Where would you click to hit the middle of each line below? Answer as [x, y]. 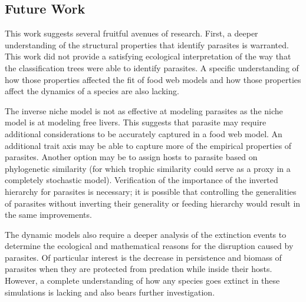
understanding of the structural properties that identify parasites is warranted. [147, 44]
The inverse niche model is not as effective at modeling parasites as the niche [144, 110]
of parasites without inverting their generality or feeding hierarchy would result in [153, 203]
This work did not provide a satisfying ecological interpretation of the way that [148, 56]
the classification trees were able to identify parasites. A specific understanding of [152, 67]
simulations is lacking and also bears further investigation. [110, 292]
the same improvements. [48, 215]
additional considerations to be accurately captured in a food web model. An [144, 133]
